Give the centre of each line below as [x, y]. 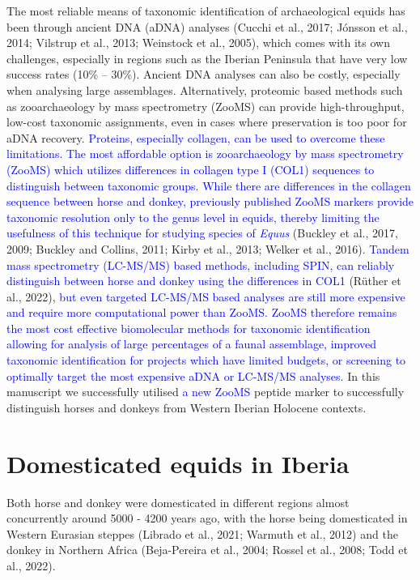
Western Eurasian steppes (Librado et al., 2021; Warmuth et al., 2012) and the [202, 533]
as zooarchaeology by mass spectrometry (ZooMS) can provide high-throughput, [206, 106]
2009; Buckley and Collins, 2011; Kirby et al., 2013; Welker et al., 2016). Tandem [208, 248]
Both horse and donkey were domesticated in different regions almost [178, 502]
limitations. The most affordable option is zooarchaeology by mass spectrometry [205, 154]
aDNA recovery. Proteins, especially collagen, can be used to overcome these [196, 137]
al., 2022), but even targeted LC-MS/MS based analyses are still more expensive [206, 296]
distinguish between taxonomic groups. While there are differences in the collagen [209, 185]
